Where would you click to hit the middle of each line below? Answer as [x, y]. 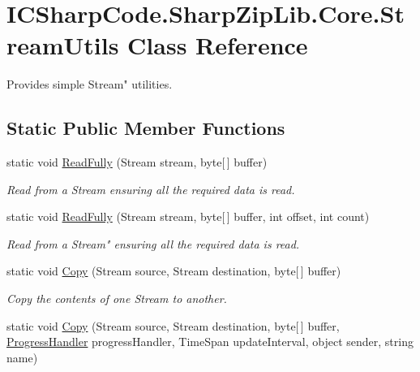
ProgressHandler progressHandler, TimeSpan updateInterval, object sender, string [210, 342]
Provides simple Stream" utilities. [90, 84]
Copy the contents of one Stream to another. [117, 298]
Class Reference [218, 45]
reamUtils [63, 45]
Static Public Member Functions [146, 128]
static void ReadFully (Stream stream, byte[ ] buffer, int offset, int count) [188, 216]
